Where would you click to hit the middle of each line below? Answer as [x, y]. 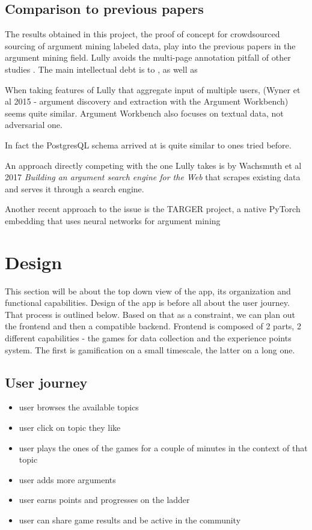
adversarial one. [34, 125]
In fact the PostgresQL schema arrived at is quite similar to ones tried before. [148, 145]
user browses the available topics [79, 407]
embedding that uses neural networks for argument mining [113, 220]
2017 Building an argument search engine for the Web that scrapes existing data [153, 177]
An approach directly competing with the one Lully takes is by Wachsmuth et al [153, 165]
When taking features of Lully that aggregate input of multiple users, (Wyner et [153, 89]
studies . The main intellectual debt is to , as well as [101, 69]
